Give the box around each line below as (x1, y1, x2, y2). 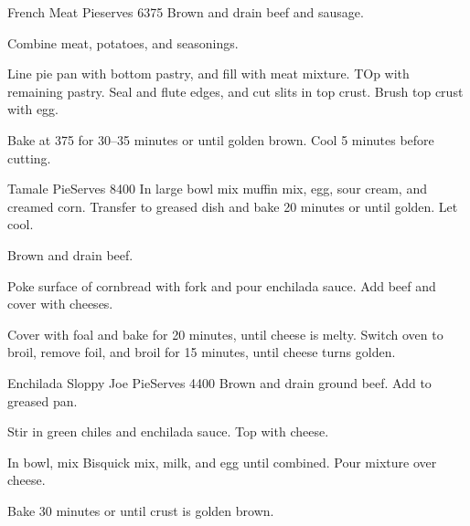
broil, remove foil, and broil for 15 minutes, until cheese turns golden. (7, 342, 396, 362)
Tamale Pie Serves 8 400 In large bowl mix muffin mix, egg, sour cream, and (7, 179, 427, 198)
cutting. (7, 148, 51, 167)
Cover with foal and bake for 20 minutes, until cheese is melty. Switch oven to (7, 324, 443, 343)
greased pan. (7, 391, 78, 410)
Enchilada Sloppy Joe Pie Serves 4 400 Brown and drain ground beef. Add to (7, 373, 432, 392)
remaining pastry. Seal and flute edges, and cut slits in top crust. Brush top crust (7, 81, 464, 100)
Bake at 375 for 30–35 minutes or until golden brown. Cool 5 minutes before (7, 130, 434, 149)
